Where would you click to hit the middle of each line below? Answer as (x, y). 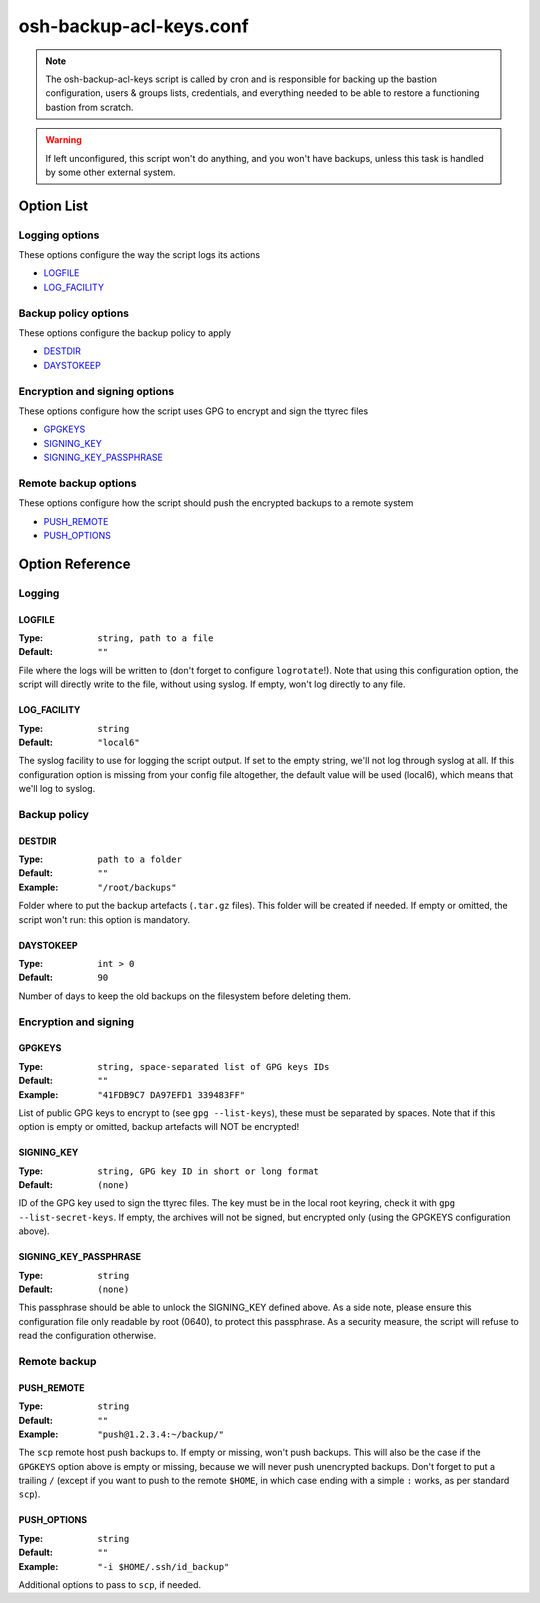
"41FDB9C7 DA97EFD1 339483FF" (171, 1094)
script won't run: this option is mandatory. (104, 919)
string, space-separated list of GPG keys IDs (213, 1066)
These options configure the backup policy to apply (125, 332)
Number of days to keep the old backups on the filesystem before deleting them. (185, 996)
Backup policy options (74, 313)
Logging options (59, 235)
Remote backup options (77, 483)
